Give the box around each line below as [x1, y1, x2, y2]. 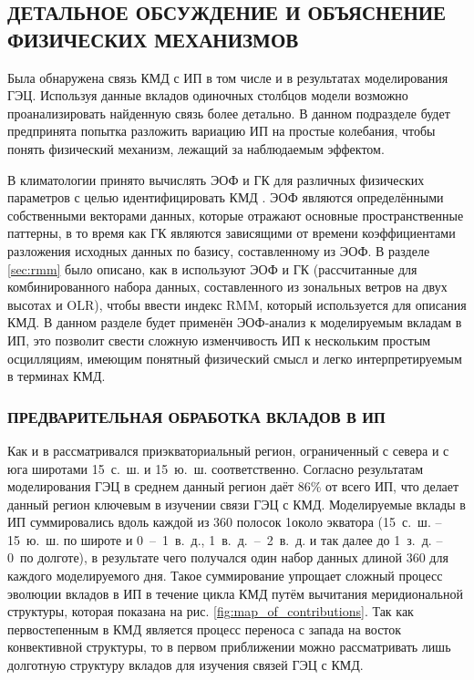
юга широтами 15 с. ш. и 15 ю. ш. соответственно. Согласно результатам [7, 458, 424, 478]
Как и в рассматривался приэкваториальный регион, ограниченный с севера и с [7, 440, 449, 459]
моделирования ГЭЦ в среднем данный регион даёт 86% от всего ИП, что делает [7, 477, 459, 496]
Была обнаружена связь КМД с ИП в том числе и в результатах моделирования [7, 67, 448, 87]
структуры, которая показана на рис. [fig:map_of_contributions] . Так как [7, 602, 414, 621]
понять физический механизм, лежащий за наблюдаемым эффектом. [7, 139, 385, 158]
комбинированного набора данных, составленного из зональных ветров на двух [7, 277, 448, 296]
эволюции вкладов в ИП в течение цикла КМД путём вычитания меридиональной [7, 583, 463, 603]
